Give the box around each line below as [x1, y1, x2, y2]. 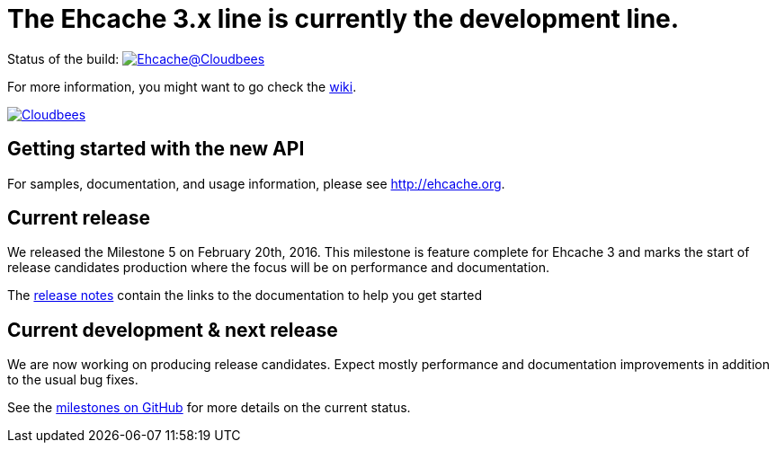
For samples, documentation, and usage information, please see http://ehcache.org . [7, 175, 505, 191]
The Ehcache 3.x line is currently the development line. [7, 4, 680, 34]
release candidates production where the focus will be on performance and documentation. [7, 260, 550, 276]
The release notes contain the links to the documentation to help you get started [7, 287, 482, 304]
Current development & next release [7, 318, 338, 341]
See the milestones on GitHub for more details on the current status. [7, 400, 411, 416]
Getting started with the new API [7, 137, 305, 161]
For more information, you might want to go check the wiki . [7, 78, 357, 94]
